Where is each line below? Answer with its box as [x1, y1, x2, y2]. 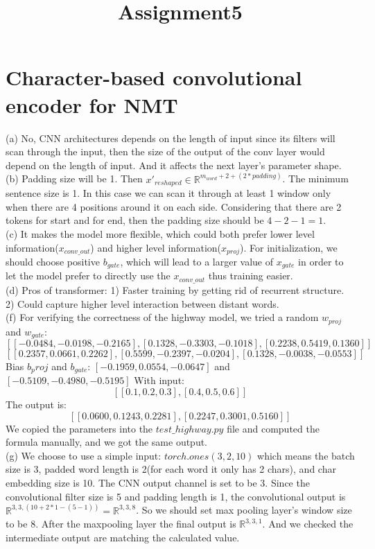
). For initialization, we [240, 240, 338, 254]
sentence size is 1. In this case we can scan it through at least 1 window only [6, 186, 331, 200]
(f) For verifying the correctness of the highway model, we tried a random [6, 310, 319, 324]
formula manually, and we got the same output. [6, 435, 208, 449]
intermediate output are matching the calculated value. [6, 530, 240, 544]
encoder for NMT [6, 90, 178, 119]
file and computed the [227, 421, 320, 435]
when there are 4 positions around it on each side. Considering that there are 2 [6, 199, 342, 214]
